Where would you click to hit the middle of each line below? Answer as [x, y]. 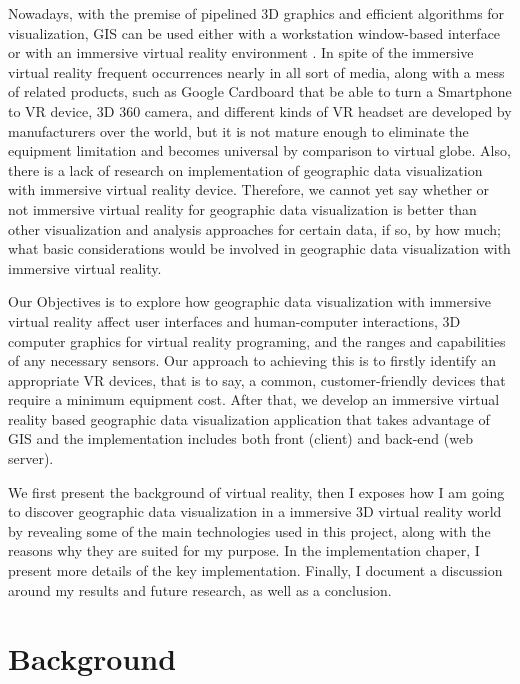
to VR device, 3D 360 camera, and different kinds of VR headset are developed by [260, 110]
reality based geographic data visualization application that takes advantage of [249, 418]
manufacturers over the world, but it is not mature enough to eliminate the [238, 130]
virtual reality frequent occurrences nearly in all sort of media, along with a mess [256, 71]
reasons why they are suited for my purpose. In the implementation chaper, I [244, 550]
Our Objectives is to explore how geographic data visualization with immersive [250, 301]
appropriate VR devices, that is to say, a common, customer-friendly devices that [257, 379]
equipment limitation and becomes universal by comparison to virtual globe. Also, [259, 150]
